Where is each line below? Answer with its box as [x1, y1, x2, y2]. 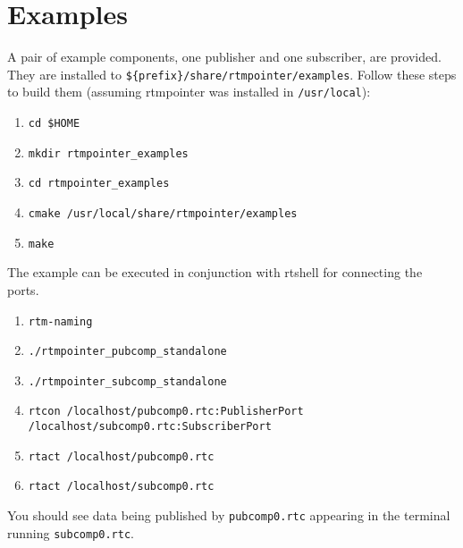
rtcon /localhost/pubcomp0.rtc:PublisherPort [28, 405, 304, 418]
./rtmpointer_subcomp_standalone [28, 375, 227, 388]
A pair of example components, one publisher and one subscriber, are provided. [7, 47, 442, 66]
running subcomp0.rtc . [7, 523, 134, 542]
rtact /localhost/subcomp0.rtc [28, 480, 215, 493]
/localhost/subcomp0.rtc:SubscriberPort [28, 420, 272, 434]
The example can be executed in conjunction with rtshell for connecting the [7, 263, 423, 282]
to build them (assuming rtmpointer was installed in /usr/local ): [7, 82, 371, 101]
